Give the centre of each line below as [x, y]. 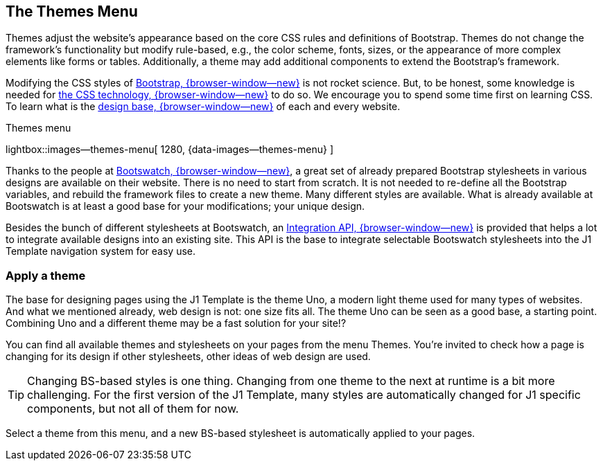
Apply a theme [46, 275]
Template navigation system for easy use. [101, 251]
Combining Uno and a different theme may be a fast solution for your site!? [176, 323]
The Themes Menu [72, 11]
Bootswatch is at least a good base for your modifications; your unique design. [185, 206]
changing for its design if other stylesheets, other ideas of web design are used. [188, 357]
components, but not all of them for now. [133, 409]
